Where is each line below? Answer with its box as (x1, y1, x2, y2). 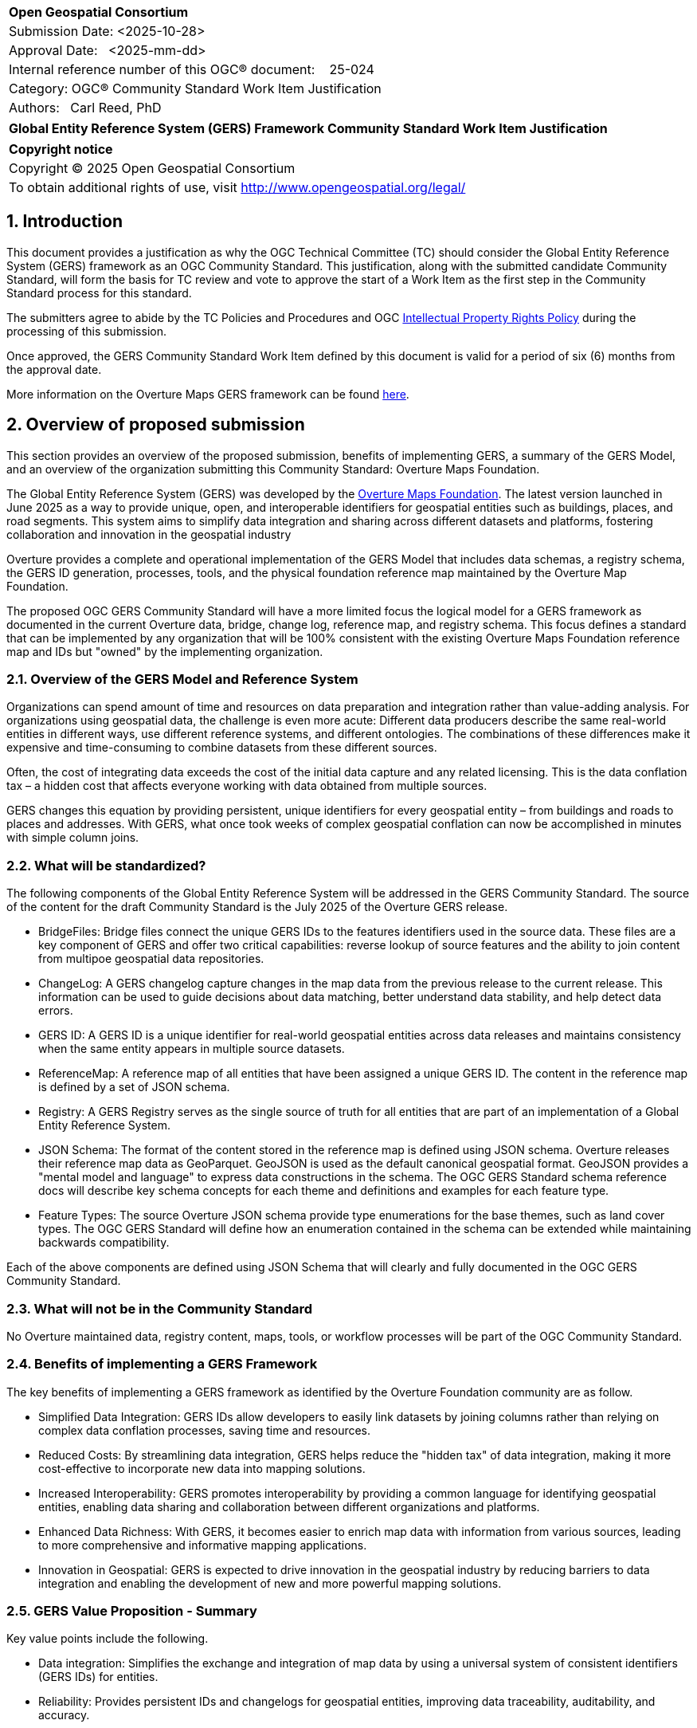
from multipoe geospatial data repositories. (38, 952, 264, 966)
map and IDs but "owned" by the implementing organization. (6, 644, 323, 658)
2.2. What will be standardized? (6, 857, 206, 874)
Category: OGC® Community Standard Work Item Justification (9, 81, 382, 96)
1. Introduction (6, 211, 123, 232)
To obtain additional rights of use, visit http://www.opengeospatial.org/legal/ (9, 179, 466, 195)
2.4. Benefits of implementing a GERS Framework (6, 1356, 318, 1373)
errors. (38, 1003, 73, 1018)
